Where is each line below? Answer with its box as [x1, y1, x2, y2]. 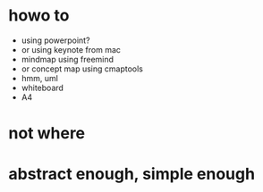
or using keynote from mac [21, 44, 122, 54]
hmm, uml [21, 72, 59, 83]
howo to [8, 5, 70, 26]
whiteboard [21, 82, 64, 93]
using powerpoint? [21, 35, 90, 46]
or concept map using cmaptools [21, 63, 144, 74]
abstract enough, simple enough [8, 164, 256, 184]
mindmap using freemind [21, 54, 114, 64]
